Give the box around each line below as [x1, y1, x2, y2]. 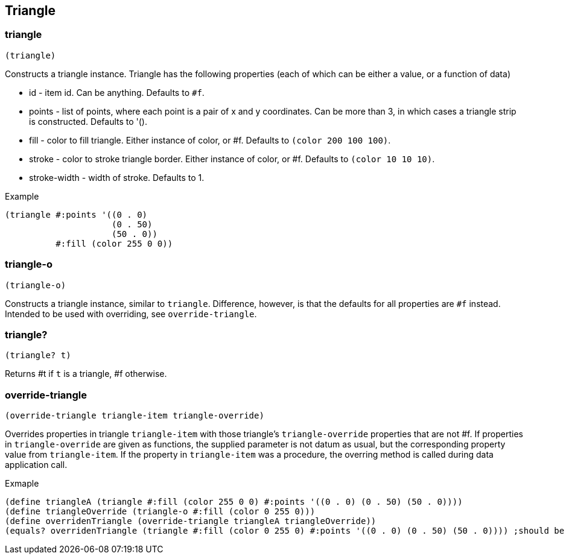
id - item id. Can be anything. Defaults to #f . [29, 87, 205, 98]
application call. [5, 460, 68, 470]
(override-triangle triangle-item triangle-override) [5, 411, 264, 421]
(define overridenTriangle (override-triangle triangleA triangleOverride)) [5, 516, 377, 526]
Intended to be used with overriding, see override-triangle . [5, 308, 257, 319]
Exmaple [5, 478, 39, 489]
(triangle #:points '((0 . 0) [5, 209, 148, 219]
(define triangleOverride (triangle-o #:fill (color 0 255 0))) [5, 507, 316, 517]
